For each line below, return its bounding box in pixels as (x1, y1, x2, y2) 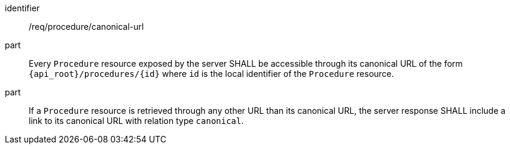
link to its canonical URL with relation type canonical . (29, 116, 244, 126)
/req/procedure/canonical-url (29, 21, 144, 32)
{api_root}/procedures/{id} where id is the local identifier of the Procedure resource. (29, 69, 394, 79)
